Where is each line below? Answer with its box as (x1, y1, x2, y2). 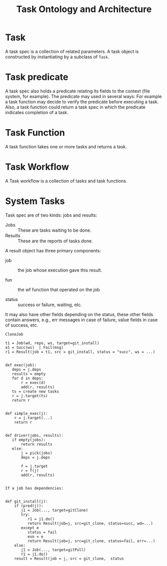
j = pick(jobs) (20, 450, 52, 455)
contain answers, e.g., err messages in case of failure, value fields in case (5, 317, 158, 323)
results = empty (11, 371, 46, 376)
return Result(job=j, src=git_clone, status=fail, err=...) (27, 538, 155, 543)
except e (20, 525, 39, 530)
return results (20, 441, 52, 447)
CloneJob (5, 332, 23, 337)
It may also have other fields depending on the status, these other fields (5, 311, 153, 317)
